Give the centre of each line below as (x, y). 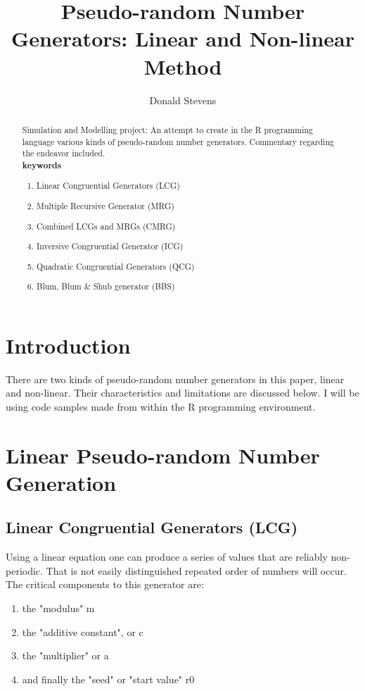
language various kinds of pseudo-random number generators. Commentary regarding (178, 141)
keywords (42, 165)
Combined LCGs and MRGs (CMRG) (106, 226)
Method (183, 66)
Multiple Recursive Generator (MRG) (105, 205)
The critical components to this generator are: (105, 584)
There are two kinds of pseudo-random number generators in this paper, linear (175, 379)
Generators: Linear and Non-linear (182, 38)
